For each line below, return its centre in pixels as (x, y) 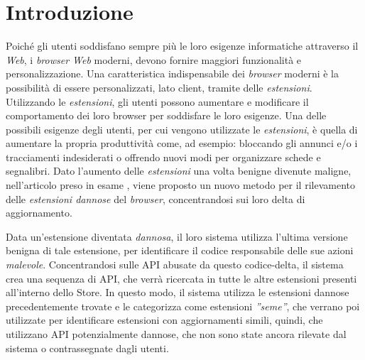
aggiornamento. (39, 213)
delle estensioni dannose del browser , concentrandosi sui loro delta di (156, 198)
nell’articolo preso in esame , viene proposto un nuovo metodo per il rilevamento (180, 185)
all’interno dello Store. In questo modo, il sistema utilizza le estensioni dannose (178, 292)
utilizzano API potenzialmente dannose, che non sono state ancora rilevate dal (176, 334)
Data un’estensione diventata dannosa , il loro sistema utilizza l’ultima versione (177, 236)
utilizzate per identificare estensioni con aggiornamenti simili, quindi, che (164, 320)
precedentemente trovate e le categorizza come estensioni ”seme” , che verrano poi (183, 306)
